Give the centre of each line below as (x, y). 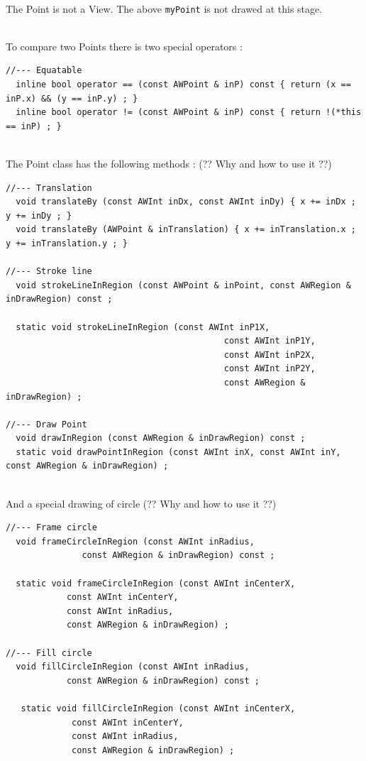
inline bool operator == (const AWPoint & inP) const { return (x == (183, 85)
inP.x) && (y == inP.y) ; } (72, 98)
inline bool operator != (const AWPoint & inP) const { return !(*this (189, 113)
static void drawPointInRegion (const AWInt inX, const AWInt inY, (178, 452)
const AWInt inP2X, (270, 355)
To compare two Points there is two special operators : (124, 46)
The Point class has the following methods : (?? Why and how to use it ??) (169, 163)
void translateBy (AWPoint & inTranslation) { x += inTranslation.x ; (186, 230)
